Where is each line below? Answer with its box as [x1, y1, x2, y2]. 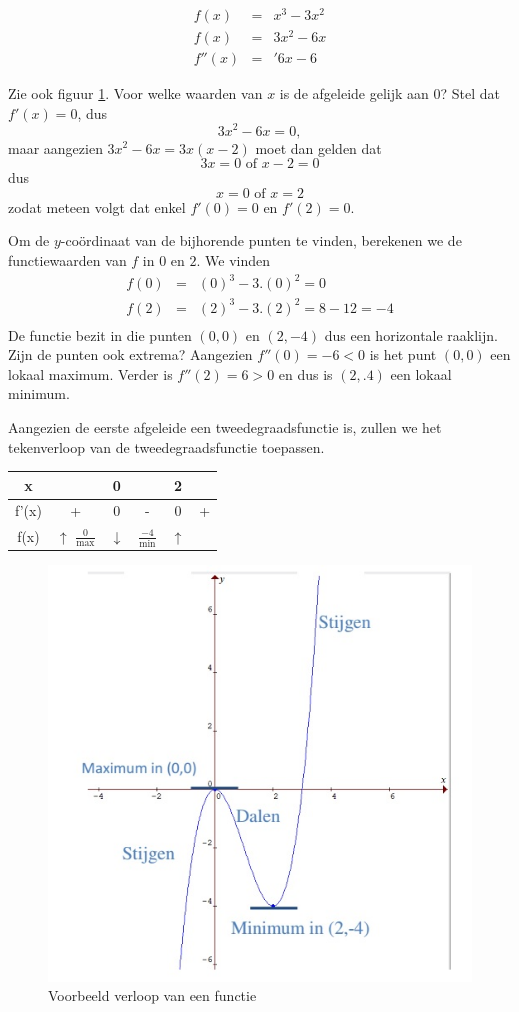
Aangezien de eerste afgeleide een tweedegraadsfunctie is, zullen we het [8, 416, 442, 437]
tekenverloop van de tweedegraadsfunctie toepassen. [8, 436, 325, 457]
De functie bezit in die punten [8, 324, 192, 345]
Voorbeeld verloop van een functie [48, 985, 257, 1006]
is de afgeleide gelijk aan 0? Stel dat [279, 83, 500, 104]
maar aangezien [8, 137, 103, 158]
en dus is [278, 363, 333, 384]
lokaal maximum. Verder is [8, 363, 173, 384]
